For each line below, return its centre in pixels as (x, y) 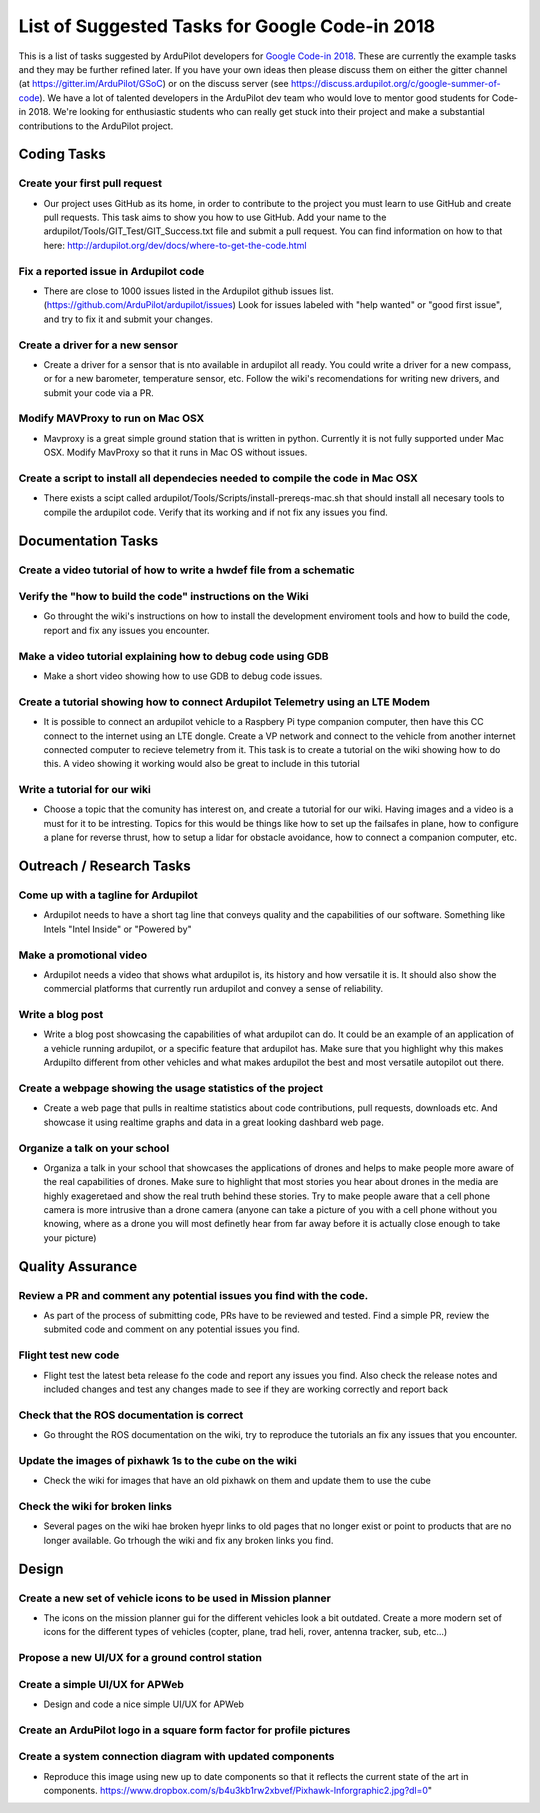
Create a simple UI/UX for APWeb (101, 1684)
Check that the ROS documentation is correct (131, 1415)
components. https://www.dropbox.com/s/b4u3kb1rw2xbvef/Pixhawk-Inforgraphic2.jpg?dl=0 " (238, 1791)
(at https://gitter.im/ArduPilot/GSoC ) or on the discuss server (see (153, 84)
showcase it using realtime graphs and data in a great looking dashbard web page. (214, 1122)
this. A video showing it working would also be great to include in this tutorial (201, 764)
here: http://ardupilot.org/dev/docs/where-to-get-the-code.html (175, 245)
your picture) (70, 1237)
